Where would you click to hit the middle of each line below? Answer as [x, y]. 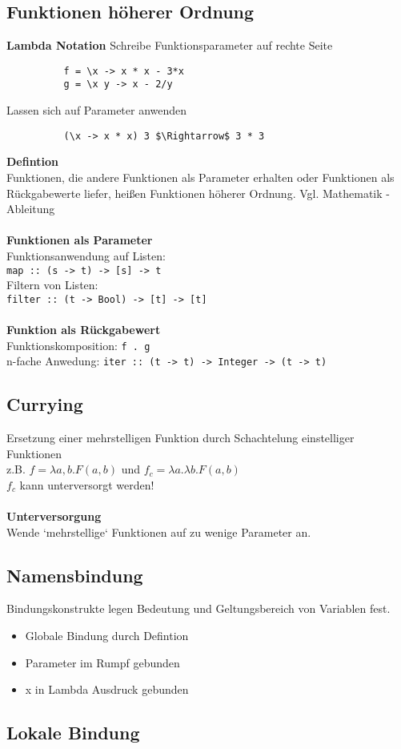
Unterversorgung [54, 516]
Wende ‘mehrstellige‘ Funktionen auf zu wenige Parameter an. [159, 532]
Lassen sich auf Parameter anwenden [97, 110]
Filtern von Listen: [52, 285]
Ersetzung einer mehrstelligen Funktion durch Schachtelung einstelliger [180, 438]
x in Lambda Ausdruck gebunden [107, 689]
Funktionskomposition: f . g [78, 345]
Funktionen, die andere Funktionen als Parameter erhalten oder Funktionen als [200, 177]
